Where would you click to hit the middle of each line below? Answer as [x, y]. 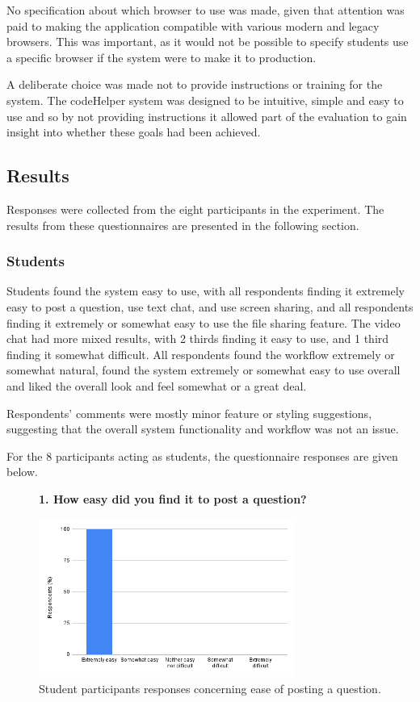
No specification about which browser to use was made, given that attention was [206, 10]
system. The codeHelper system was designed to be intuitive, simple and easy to [205, 100]
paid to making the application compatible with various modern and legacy [193, 25]
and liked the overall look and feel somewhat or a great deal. [157, 385]
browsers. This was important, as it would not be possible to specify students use [208, 42]
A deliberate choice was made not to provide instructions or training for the [195, 84]
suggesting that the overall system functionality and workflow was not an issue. [203, 429]
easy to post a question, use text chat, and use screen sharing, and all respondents [210, 306]
